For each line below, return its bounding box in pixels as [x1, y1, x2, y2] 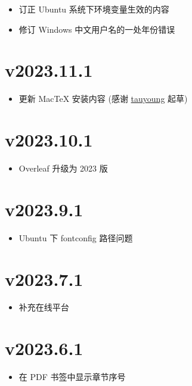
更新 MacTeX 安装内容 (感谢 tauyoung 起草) [18, 92, 188, 105]
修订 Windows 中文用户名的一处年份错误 [18, 23, 175, 35]
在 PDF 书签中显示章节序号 [18, 371, 126, 383]
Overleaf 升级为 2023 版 [18, 162, 108, 175]
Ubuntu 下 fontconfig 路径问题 [18, 231, 133, 244]
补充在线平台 [18, 301, 69, 313]
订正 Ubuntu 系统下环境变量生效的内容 [18, 3, 169, 15]
